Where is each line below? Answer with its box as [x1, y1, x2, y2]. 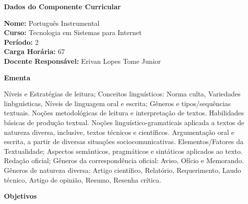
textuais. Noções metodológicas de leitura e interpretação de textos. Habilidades [4, 108, 244, 118]
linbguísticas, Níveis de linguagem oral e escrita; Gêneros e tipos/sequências [4, 98, 231, 108]
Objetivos [4, 191, 37, 201]
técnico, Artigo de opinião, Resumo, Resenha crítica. [4, 174, 161, 185]
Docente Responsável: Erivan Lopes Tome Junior [4, 56, 161, 66]
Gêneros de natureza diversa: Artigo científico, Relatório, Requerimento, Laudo [4, 165, 241, 175]
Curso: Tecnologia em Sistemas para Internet [4, 27, 142, 37]
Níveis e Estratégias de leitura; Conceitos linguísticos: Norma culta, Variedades [4, 89, 241, 99]
